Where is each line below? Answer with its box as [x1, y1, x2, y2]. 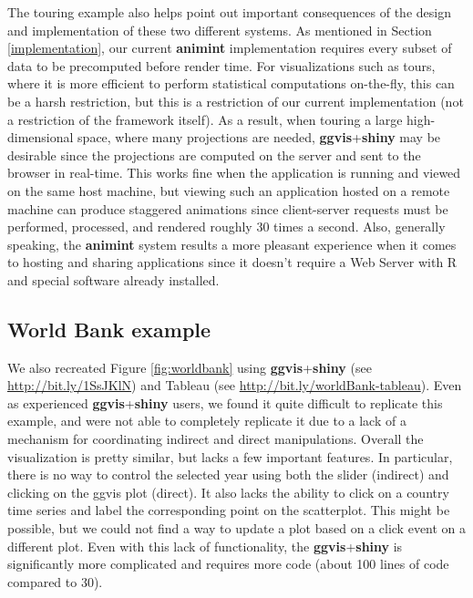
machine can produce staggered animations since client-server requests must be [7, 199, 448, 218]
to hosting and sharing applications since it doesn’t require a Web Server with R [7, 253, 458, 272]
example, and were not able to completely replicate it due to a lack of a [7, 411, 406, 430]
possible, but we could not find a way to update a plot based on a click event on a [7, 519, 467, 538]
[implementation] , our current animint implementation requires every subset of [7, 38, 452, 57]
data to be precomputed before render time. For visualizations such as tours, [7, 56, 436, 75]
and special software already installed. [7, 270, 220, 289]
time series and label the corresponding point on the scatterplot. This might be [7, 500, 450, 520]
